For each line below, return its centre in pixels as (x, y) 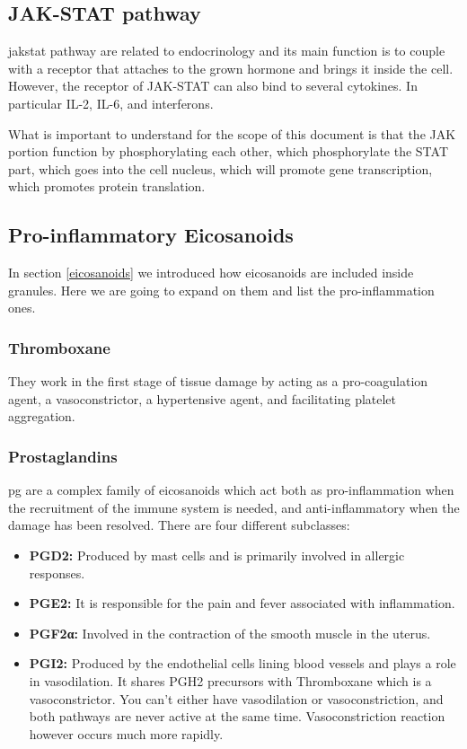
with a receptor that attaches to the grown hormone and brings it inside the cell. (231, 68)
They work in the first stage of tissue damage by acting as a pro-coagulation (218, 381)
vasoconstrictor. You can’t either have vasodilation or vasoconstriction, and (236, 698)
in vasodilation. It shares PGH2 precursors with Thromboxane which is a (230, 680)
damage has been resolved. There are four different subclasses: (179, 525)
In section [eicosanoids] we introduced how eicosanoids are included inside (211, 273)
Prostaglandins (63, 456)
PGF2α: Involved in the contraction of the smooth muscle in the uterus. (230, 633)
